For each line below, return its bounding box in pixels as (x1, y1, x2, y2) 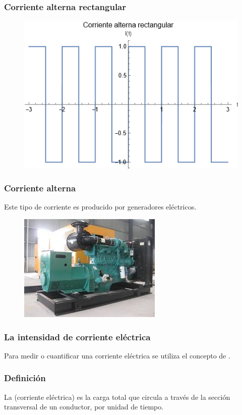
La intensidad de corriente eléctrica (4, 330, 151, 343)
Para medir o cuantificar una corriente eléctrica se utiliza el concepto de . (4, 350, 230, 360)
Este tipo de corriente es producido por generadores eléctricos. (4, 201, 197, 212)
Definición (4, 372, 46, 384)
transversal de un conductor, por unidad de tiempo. (4, 401, 164, 412)
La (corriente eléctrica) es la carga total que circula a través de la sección (4, 391, 230, 402)
